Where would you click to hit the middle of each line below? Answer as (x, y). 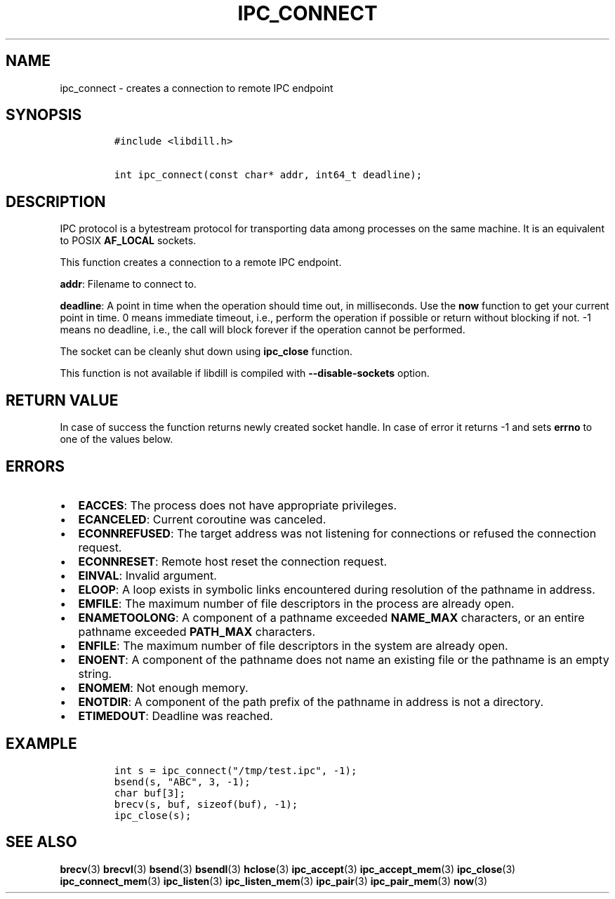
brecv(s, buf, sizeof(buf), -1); (206, 804)
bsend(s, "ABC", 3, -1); (182, 781)
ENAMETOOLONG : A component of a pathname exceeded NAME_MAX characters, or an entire (331, 617)
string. (95, 673)
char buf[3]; (150, 793)
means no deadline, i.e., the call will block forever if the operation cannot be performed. (263, 330)
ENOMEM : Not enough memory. (163, 687)
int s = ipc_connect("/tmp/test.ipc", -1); (236, 770)
